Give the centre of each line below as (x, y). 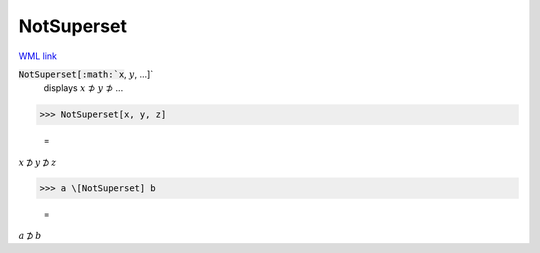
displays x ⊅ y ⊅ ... (83, 88)
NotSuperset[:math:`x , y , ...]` (86, 74)
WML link (38, 56)
